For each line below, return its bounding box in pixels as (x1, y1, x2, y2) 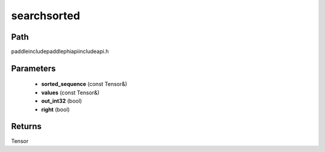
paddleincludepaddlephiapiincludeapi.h (11, 48, 109, 55)
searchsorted (11, 9, 81, 22)
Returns (11, 121, 42, 132)
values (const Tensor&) (41, 89, 100, 96)
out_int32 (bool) (41, 97, 82, 105)
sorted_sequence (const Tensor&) (41, 81, 128, 88)
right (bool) (41, 106, 70, 113)
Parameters (11, 63, 56, 73)
